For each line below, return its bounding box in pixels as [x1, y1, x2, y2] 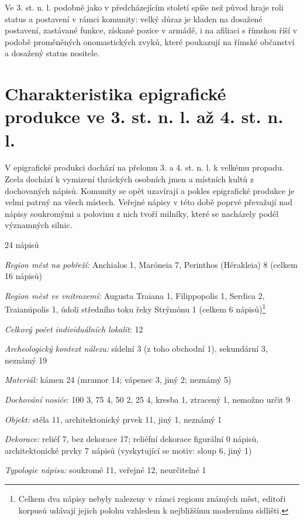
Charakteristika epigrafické [5, 81, 226, 106]
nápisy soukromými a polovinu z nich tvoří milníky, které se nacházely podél [5, 207, 279, 219]
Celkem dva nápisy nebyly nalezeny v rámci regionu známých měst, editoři [18, 492, 286, 504]
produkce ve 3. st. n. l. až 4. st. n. [5, 104, 284, 128]
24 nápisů [5, 239, 39, 251]
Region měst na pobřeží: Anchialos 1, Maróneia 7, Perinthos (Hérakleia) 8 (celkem [5, 258, 298, 270]
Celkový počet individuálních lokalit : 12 [5, 322, 143, 335]
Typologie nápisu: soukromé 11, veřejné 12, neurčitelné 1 [5, 464, 206, 476]
